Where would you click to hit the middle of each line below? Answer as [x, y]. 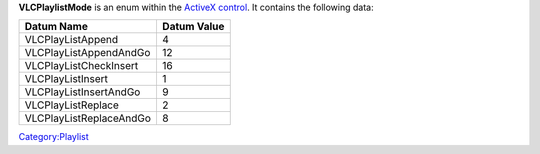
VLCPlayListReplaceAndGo [88, 118]
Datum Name [56, 27]
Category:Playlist [53, 137]
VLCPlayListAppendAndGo [87, 53]
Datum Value [193, 27]
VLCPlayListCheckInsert [81, 66]
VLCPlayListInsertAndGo [82, 92]
